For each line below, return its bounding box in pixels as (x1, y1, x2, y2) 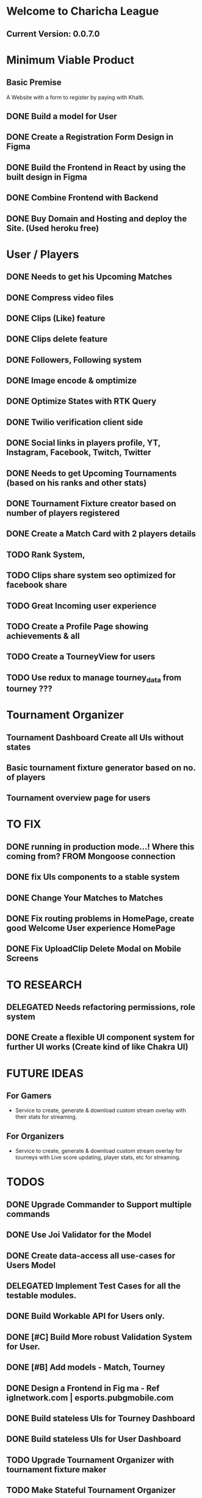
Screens (6, 953, 38, 963)
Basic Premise (6, 78, 62, 88)
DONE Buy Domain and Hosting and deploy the (6, 213, 187, 224)
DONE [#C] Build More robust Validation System (6, 1332, 192, 1342)
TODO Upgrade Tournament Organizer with (6, 1455, 175, 1465)
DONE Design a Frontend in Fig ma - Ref (6, 1383, 160, 1394)
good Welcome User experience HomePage (6, 923, 176, 934)
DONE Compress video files (6, 292, 114, 303)
